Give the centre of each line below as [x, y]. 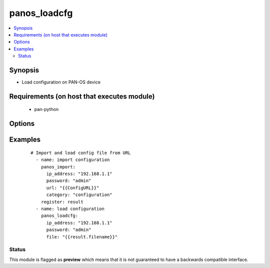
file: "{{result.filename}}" [82, 237]
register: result [62, 202]
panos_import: [58, 167]
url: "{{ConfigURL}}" [73, 188]
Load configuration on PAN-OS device [61, 82]
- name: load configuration [70, 208]
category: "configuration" [79, 195]
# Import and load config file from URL [81, 153]
